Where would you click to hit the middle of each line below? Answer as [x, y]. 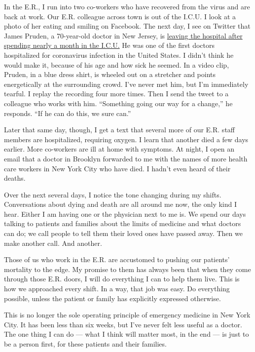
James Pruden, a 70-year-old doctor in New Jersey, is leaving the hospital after [123, 35]
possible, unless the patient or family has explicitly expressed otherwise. [112, 298]
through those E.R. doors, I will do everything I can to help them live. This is [122, 279]
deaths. [15, 178]
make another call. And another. [53, 243]
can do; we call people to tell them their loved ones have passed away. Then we [123, 233]
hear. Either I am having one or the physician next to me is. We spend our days [125, 214]
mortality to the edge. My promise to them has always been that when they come [127, 269]
